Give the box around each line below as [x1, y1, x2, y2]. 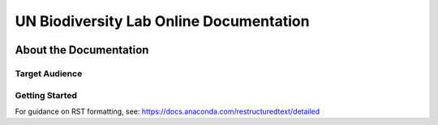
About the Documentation [15, 43, 149, 57]
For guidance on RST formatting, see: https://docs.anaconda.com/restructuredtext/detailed [15, 106, 320, 116]
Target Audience [15, 67, 83, 79]
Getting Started [15, 89, 77, 101]
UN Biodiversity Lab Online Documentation [15, 12, 310, 30]
